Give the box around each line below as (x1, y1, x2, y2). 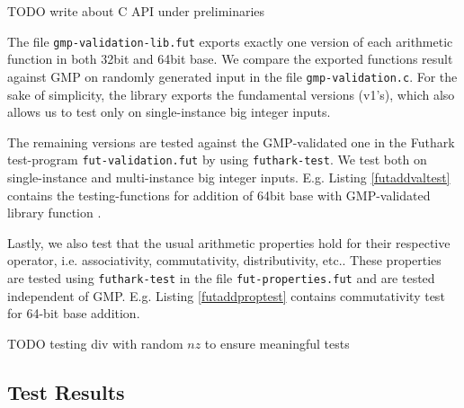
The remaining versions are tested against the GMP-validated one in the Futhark (7, 132, 455, 151)
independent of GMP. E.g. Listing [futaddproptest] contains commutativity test (7, 286, 445, 305)
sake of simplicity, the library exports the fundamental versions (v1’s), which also (7, 84, 455, 103)
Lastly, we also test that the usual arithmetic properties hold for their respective (7, 233, 451, 252)
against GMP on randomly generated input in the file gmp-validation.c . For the (7, 67, 458, 85)
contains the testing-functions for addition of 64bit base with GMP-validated (7, 185, 431, 204)
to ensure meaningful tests (204, 333, 350, 352)
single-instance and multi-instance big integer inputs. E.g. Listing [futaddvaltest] (7, 167, 451, 186)
